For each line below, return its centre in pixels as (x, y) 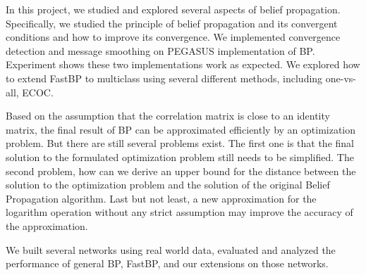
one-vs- (341, 78)
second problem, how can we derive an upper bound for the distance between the (181, 171)
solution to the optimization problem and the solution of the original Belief (168, 185)
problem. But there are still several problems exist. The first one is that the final (180, 143)
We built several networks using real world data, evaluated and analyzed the (171, 249)
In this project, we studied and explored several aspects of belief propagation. (173, 9)
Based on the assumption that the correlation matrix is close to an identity (168, 116)
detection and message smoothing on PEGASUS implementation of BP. (160, 50)
